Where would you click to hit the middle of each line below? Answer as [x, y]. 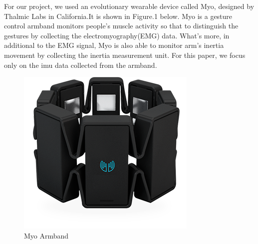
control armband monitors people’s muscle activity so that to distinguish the [121, 26]
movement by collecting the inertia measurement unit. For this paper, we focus [125, 55]
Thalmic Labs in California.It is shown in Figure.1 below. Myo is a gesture [118, 16]
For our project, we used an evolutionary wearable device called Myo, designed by [129, 6]
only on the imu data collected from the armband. [81, 65]
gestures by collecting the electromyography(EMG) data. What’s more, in [117, 35]
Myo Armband [46, 235]
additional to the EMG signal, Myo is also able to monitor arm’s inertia [114, 45]
